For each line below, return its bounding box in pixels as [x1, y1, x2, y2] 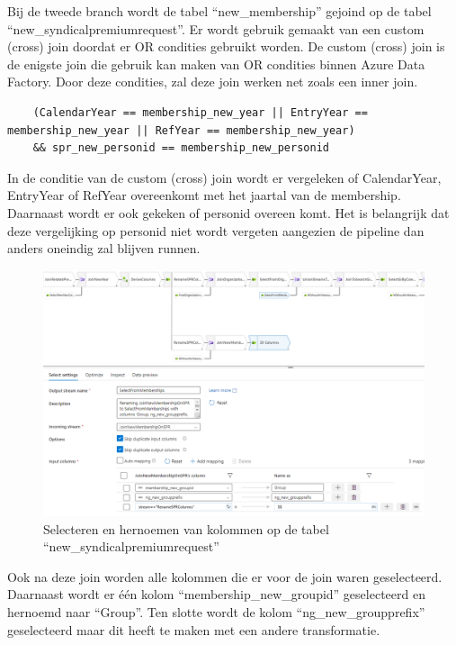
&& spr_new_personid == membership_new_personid [32, 141, 329, 155]
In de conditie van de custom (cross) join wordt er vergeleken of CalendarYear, [7, 168, 442, 186]
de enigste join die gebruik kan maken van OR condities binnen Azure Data [7, 54, 425, 73]
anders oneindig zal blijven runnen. [7, 239, 201, 258]
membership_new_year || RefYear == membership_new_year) [7, 123, 355, 137]
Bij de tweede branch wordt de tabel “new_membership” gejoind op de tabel [7, 2, 432, 20]
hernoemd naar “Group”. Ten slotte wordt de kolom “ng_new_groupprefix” [7, 602, 425, 621]
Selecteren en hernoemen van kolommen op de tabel [43, 519, 329, 538]
